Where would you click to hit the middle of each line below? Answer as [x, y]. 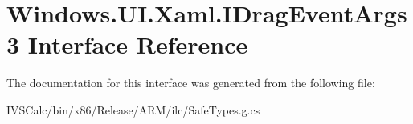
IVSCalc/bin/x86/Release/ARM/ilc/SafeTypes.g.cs [133, 109]
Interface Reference [138, 44]
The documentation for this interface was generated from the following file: [191, 83]
